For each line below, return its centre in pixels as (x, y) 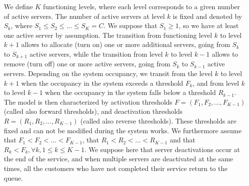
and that (183, 140)
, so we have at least (209, 25)
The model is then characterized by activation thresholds (88, 101)
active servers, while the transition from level (96, 54)
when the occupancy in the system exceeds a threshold (102, 83)
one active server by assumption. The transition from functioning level (108, 35)
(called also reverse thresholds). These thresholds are (158, 120)
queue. (14, 178)
